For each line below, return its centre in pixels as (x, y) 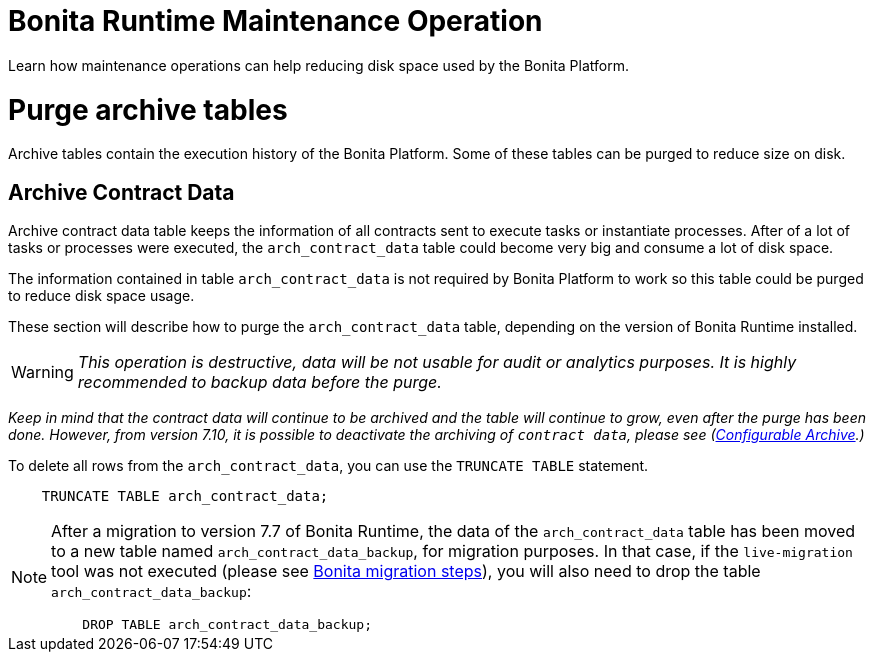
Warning (42, 372)
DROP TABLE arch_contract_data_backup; (227, 625)
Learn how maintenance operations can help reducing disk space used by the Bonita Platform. (318, 65)
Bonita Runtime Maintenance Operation (275, 21)
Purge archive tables (148, 109)
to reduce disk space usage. (101, 296)
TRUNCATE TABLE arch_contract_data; (185, 496)
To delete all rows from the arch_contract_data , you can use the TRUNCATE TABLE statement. (328, 466)
